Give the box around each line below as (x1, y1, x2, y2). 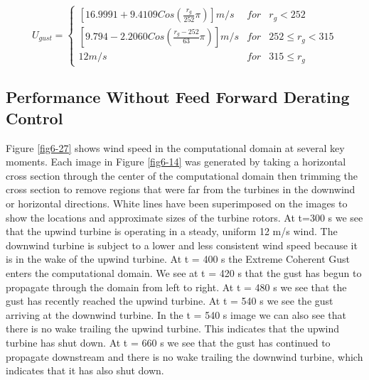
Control (6, 107, 63, 129)
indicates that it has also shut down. (6, 363, 164, 378)
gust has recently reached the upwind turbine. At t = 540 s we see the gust (6, 293, 333, 308)
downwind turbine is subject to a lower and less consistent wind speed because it (6, 237, 358, 252)
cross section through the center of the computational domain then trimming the (6, 168, 358, 183)
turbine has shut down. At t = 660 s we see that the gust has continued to (6, 335, 331, 349)
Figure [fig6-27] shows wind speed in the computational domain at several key (6, 140, 345, 155)
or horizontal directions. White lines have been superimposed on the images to (6, 196, 348, 211)
